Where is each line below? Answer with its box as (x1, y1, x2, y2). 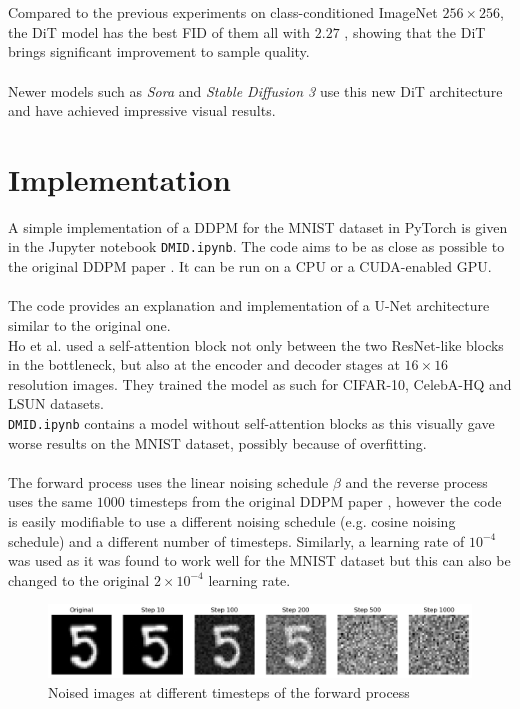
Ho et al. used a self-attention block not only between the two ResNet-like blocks (8, 334, 504, 355)
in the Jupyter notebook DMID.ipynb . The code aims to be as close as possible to (8, 236, 505, 257)
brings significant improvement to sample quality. (8, 41, 310, 62)
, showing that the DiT (344, 21, 486, 42)
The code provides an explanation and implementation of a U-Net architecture (8, 295, 490, 316)
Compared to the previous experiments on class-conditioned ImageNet (8, 2, 438, 23)
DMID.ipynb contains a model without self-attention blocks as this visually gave (8, 412, 495, 433)
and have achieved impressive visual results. (8, 100, 276, 121)
